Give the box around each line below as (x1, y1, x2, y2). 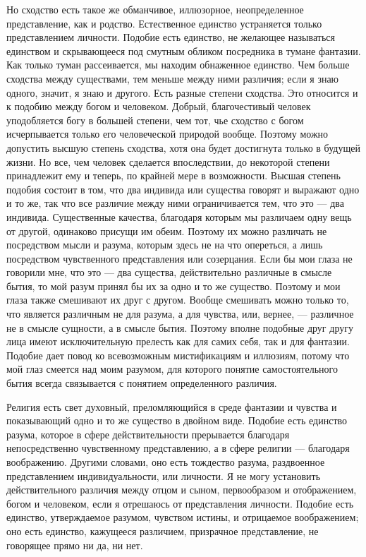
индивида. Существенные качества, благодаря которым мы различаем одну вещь (6, 209, 352, 224)
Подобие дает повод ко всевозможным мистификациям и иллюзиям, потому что (6, 347, 350, 362)
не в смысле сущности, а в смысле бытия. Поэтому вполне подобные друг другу (6, 320, 353, 335)
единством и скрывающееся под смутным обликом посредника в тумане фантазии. (6, 43, 361, 58)
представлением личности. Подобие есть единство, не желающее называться (6, 30, 335, 44)
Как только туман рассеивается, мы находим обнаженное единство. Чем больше (6, 57, 350, 72)
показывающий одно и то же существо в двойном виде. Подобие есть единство (6, 413, 348, 428)
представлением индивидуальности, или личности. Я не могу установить (6, 468, 321, 483)
